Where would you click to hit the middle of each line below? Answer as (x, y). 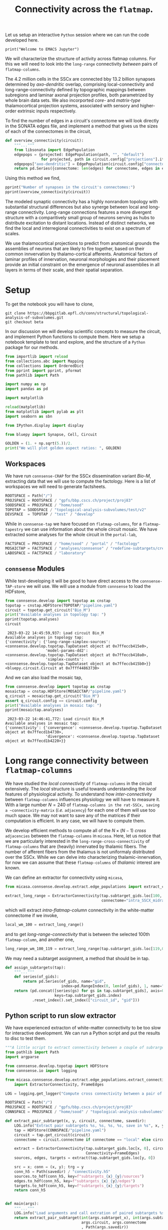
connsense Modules (35, 569)
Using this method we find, (33, 178)
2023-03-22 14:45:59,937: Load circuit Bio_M (55, 633)
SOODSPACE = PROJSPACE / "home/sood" (44, 505)
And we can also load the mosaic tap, (44, 677)
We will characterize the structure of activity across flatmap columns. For (80, 59)
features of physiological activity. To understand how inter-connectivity (79, 794)
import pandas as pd (27, 389)
